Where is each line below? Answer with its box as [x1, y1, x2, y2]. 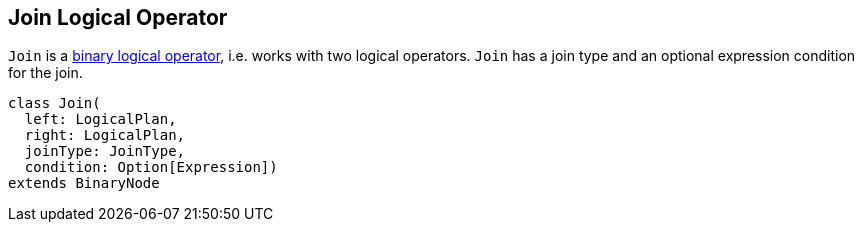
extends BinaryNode [8, 175, 160, 192]
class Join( [8, 95, 101, 112]
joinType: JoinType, [24, 143, 186, 160]
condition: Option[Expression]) [24, 159, 278, 176]
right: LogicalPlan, [24, 127, 186, 144]
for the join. [8, 64, 83, 82]
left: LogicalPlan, [24, 111, 177, 128]
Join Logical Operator [8, 5, 228, 30]
